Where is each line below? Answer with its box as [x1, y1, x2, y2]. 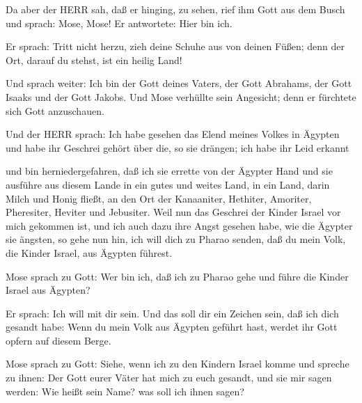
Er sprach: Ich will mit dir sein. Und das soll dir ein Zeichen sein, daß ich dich [6, 306, 339, 320]
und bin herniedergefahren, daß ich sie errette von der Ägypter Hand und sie [6, 164, 333, 178]
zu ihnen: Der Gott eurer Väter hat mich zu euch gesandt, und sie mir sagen [6, 370, 332, 385]
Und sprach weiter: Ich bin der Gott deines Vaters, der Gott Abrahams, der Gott [6, 76, 352, 90]
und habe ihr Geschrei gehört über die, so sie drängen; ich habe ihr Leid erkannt [6, 140, 349, 155]
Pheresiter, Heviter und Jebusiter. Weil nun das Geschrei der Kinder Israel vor [6, 205, 341, 219]
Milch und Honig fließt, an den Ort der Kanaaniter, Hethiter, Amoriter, [6, 191, 312, 205]
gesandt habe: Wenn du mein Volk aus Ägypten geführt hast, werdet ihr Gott [6, 319, 338, 334]
